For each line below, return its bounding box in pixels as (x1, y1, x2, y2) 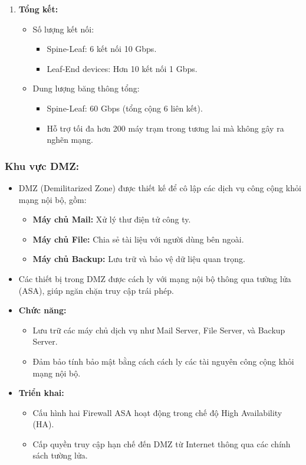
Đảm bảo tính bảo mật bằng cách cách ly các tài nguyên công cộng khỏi (32, 355, 294, 367)
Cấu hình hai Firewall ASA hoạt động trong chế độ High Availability (32, 406, 282, 418)
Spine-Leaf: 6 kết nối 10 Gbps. (47, 42, 157, 55)
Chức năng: (18, 304, 67, 316)
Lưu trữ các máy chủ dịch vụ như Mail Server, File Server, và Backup (32, 323, 285, 336)
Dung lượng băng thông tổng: (32, 82, 140, 94)
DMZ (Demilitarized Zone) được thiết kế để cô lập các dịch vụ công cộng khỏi (18, 181, 301, 194)
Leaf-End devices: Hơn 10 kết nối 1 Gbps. (47, 62, 198, 74)
